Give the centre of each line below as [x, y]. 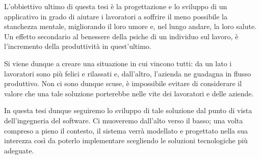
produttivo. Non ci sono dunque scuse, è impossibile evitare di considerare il [123, 83]
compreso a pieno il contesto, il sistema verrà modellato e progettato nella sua [126, 130]
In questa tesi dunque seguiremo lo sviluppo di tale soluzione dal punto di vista [128, 110]
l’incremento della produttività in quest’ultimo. [78, 46]
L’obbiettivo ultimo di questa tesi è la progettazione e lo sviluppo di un [116, 6]
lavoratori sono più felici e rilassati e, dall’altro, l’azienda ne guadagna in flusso [128, 73]
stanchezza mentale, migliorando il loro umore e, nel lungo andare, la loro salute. [131, 26]
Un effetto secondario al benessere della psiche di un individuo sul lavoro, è [121, 36]
